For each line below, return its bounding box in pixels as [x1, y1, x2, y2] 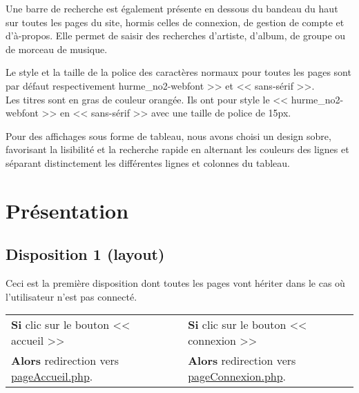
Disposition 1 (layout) [6, 243, 165, 265]
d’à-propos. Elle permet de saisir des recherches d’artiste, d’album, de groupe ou [6, 28, 346, 43]
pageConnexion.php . [188, 368, 287, 385]
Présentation [6, 196, 129, 224]
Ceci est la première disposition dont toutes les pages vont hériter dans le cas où [6, 276, 345, 290]
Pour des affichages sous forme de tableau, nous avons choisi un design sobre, [6, 128, 331, 143]
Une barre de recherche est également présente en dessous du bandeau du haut [6, 1, 338, 15]
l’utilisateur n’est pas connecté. [6, 289, 137, 303]
